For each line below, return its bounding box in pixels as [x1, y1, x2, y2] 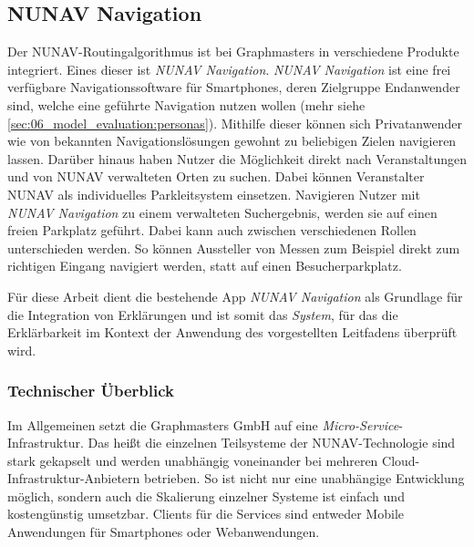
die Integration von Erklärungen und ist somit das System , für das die [7, 304, 398, 324]
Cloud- [382, 450, 420, 470]
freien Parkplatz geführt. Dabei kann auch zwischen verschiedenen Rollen [7, 221, 417, 240]
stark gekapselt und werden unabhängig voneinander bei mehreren [7, 450, 378, 470]
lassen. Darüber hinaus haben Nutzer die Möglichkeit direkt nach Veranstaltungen [7, 149, 467, 168]
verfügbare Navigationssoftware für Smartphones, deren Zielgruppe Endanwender [7, 77, 460, 97]
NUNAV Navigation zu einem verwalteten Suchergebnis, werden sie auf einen [7, 202, 438, 222]
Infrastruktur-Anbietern [7, 469, 140, 488]
